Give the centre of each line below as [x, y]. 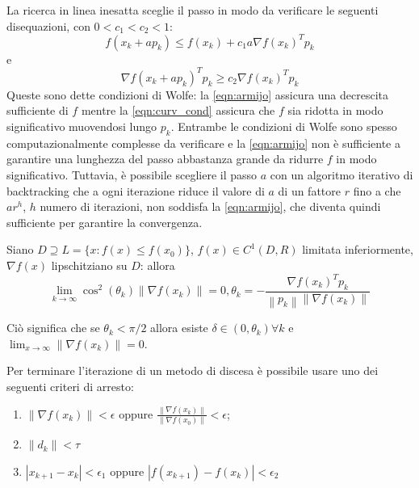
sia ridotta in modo [335, 110]
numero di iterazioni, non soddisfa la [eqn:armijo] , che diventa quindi [210, 206]
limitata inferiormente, [358, 249]
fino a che [377, 190]
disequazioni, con [48, 25]
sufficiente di [38, 110]
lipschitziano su [89, 265]
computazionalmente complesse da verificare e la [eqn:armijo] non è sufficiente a [203, 143]
